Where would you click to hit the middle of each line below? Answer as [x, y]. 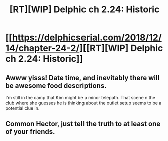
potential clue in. [22, 108]
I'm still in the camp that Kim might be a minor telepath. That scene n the [80, 97]
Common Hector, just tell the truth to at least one [83, 124]
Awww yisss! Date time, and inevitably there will [82, 77]
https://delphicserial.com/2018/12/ [87, 38]
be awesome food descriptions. [56, 85]
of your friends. [30, 132]
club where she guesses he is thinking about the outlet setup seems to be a [83, 103]
